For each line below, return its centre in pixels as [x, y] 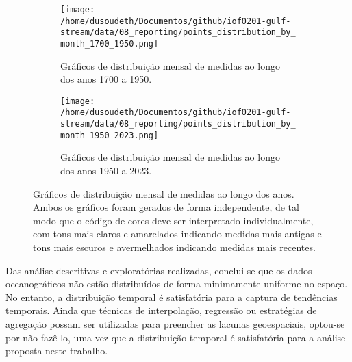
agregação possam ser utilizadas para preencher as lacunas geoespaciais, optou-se [175, 323]
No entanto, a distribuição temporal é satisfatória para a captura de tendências [172, 297]
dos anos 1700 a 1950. [106, 79]
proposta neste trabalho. [57, 351]
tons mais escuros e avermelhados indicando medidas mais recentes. [174, 247]
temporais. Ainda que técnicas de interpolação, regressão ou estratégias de [161, 310]
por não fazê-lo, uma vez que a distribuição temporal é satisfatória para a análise [176, 337]
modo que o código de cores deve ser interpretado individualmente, [173, 220]
